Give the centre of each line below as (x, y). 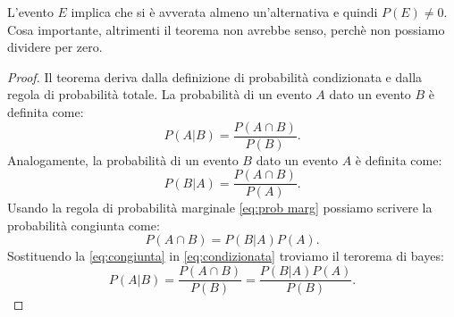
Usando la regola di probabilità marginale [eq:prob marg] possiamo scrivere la (220, 208)
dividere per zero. (55, 47)
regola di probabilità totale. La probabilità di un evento (160, 94)
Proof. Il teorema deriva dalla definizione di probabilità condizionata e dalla (215, 76)
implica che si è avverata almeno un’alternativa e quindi (224, 12)
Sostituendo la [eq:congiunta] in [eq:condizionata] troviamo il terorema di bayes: (226, 256)
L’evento (30, 12)
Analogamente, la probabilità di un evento (123, 159)
